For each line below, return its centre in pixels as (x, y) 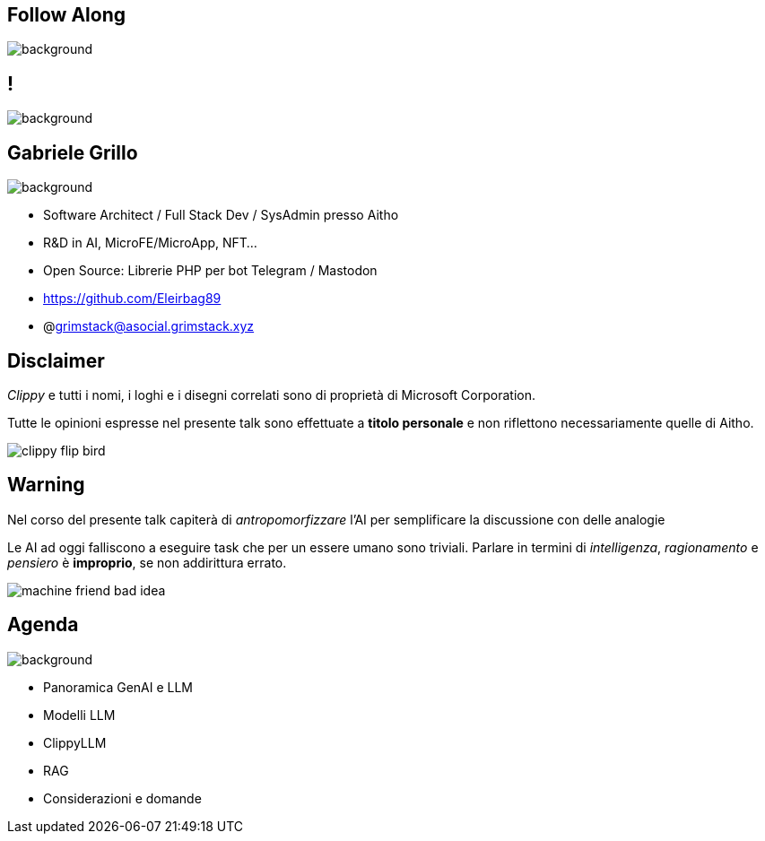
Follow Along (66, 15)
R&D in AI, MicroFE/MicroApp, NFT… (150, 243)
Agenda (43, 625)
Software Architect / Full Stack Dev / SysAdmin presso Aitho (221, 215)
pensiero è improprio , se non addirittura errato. (147, 562)
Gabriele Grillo (73, 152)
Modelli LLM (79, 715)
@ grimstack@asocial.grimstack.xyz (149, 326)
